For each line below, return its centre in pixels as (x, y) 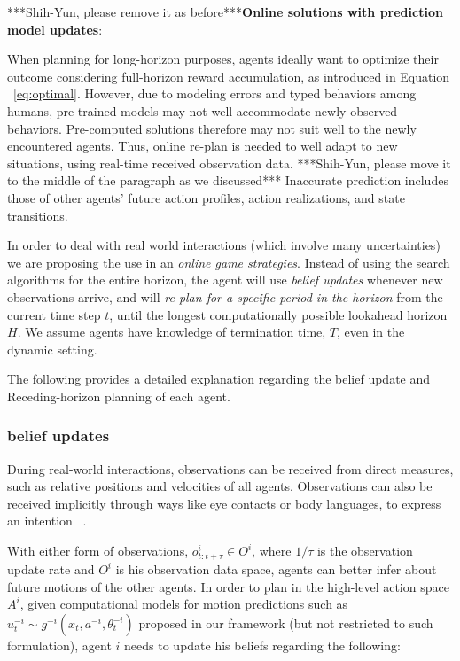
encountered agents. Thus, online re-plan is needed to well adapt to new (203, 146)
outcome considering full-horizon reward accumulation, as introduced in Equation (229, 76)
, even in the (371, 332)
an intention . (47, 521)
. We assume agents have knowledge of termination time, (172, 332)
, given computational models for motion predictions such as (184, 604)
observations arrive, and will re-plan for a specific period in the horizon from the (225, 296)
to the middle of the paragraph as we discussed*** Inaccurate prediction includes (228, 180)
